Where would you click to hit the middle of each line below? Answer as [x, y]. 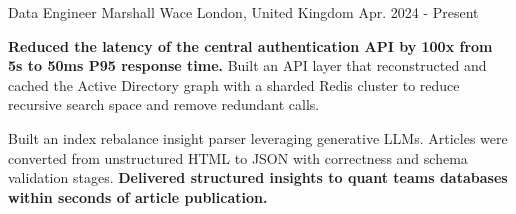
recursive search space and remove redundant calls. [164, 104]
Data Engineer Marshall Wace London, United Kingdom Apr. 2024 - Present [243, 12]
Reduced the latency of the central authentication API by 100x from [250, 45]
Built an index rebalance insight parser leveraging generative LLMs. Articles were [258, 137]
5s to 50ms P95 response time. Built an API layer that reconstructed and [247, 65]
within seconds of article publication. [138, 196]
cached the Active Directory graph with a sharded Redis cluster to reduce [234, 84]
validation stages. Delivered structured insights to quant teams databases [258, 177]
